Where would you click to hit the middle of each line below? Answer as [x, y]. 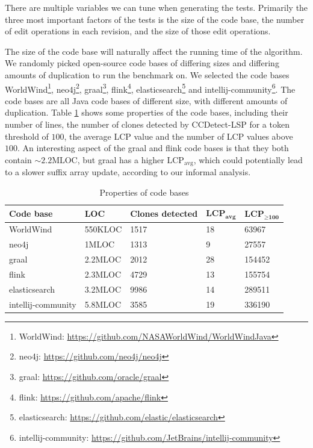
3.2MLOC [103, 289]
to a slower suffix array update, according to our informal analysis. [128, 172]
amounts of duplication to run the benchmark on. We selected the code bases [147, 74]
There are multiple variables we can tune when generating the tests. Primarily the [156, 7]
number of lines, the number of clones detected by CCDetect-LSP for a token [147, 124]
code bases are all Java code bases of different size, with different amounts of [146, 100]
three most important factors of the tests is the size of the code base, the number [155, 19]
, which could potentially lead [248, 159]
